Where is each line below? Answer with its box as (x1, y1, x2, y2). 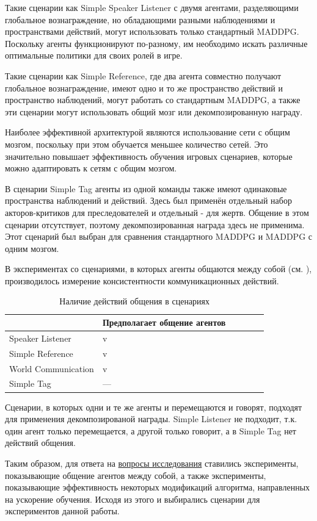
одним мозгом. (5, 242, 59, 254)
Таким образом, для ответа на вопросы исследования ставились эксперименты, (5, 456, 299, 469)
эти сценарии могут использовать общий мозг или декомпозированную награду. (5, 105, 303, 118)
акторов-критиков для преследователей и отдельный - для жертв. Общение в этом (5, 206, 309, 218)
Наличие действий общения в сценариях (59, 295, 210, 307)
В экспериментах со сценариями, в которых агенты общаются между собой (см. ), (5, 262, 312, 275)
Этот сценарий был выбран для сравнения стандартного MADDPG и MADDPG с (5, 230, 312, 243)
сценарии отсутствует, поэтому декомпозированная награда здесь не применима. (5, 218, 305, 231)
